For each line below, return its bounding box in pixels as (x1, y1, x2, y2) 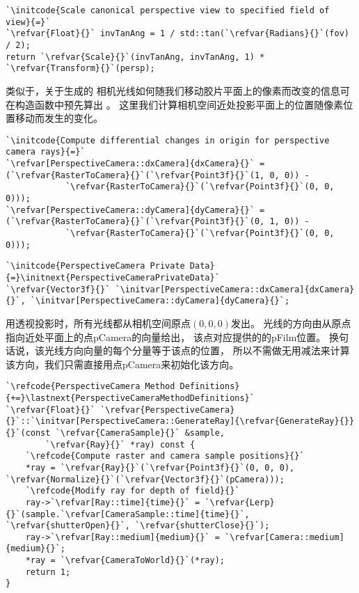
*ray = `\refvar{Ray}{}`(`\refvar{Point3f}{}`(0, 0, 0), (25, 462, 295, 473)
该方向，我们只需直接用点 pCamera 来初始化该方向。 (6, 356, 239, 371)
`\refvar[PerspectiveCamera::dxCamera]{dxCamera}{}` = (6, 159, 265, 169)
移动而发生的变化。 (15, 111, 103, 125)
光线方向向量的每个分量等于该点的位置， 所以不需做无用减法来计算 (44, 343, 350, 358)
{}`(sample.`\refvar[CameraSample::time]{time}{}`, (6, 509, 250, 519)
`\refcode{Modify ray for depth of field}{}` (25, 486, 240, 496)
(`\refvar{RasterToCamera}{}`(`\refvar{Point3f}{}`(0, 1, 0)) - (6, 216, 310, 227)
